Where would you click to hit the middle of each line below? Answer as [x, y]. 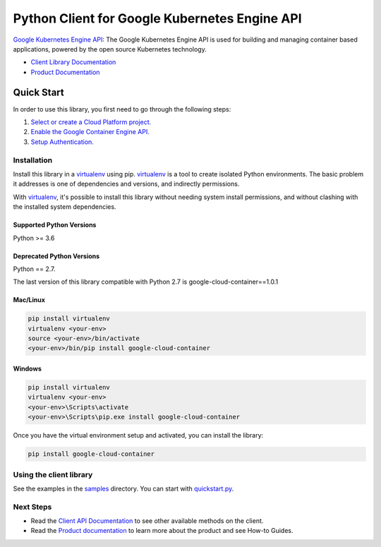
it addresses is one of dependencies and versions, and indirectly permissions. [126, 184]
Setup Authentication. [62, 142]
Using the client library [53, 474]
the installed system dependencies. [65, 207]
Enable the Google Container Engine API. [90, 132]
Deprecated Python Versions [56, 256]
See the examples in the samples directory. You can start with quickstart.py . [123, 488]
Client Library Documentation [73, 62]
